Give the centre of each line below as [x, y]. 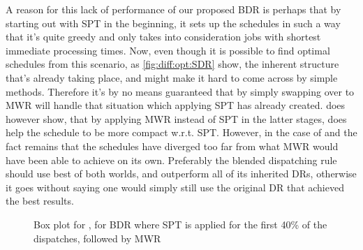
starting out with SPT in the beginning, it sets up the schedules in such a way [173, 23]
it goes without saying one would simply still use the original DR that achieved [175, 187]
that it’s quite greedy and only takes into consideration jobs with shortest [163, 37]
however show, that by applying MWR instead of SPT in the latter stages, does [176, 118]
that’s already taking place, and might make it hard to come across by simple [172, 77]
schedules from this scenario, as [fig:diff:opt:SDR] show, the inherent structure [172, 64]
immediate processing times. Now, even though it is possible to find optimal [168, 50]
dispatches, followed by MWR [97, 238]
